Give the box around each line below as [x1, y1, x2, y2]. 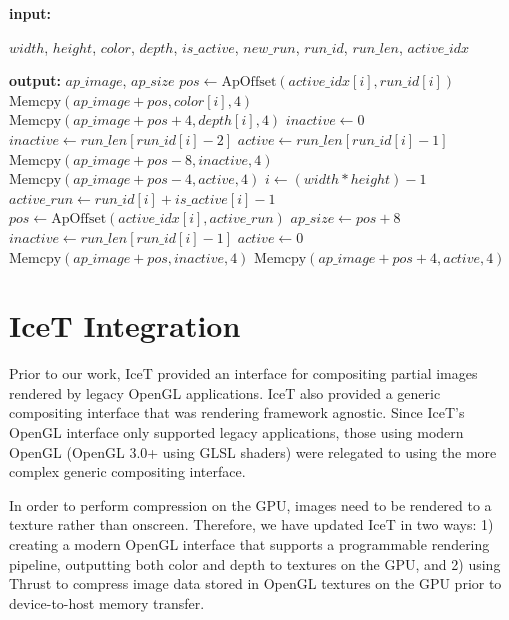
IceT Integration [9, 305, 241, 346]
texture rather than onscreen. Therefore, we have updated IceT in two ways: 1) [9, 514, 494, 535]
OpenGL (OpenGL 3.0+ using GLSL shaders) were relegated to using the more [9, 441, 497, 462]
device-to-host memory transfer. [9, 592, 205, 613]
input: [9, 3, 52, 23]
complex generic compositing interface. [9, 461, 246, 482]
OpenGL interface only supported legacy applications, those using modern [9, 422, 464, 443]
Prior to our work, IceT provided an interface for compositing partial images [9, 363, 478, 384]
